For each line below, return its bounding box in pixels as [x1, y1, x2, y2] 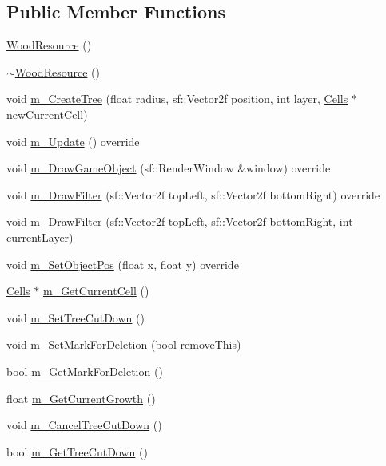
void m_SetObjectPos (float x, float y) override [6, 255, 239, 272]
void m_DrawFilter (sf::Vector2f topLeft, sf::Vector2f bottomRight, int [6, 213, 353, 230]
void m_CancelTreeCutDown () [6, 417, 162, 433]
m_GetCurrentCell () [42, 282, 149, 299]
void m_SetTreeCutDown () [6, 309, 145, 326]
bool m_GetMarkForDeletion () [6, 362, 163, 379]
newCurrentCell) [6, 105, 88, 122]
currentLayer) [6, 228, 74, 245]
